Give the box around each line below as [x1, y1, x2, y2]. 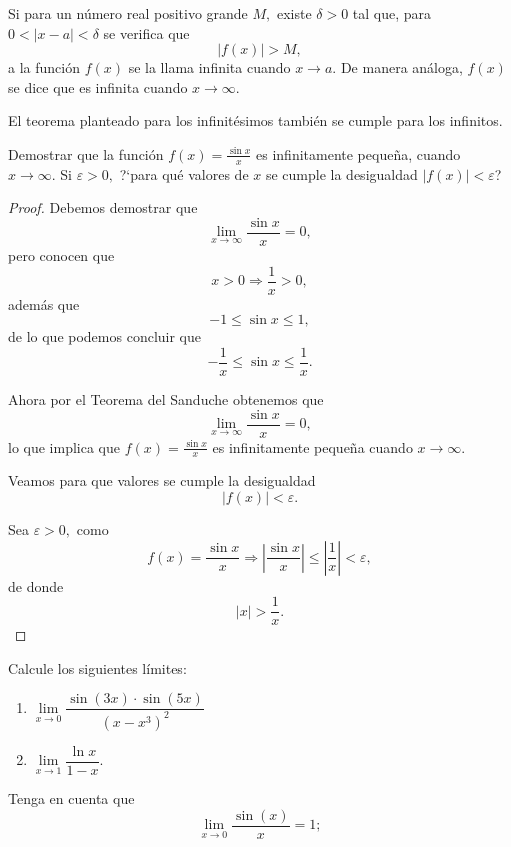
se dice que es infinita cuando [8, 76, 188, 97]
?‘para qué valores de [119, 163, 249, 184]
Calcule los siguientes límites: [8, 657, 187, 678]
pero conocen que [8, 245, 115, 266]
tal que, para [352, 3, 432, 23]
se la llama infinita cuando [128, 57, 291, 78]
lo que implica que [8, 436, 120, 457]
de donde [8, 575, 64, 596]
